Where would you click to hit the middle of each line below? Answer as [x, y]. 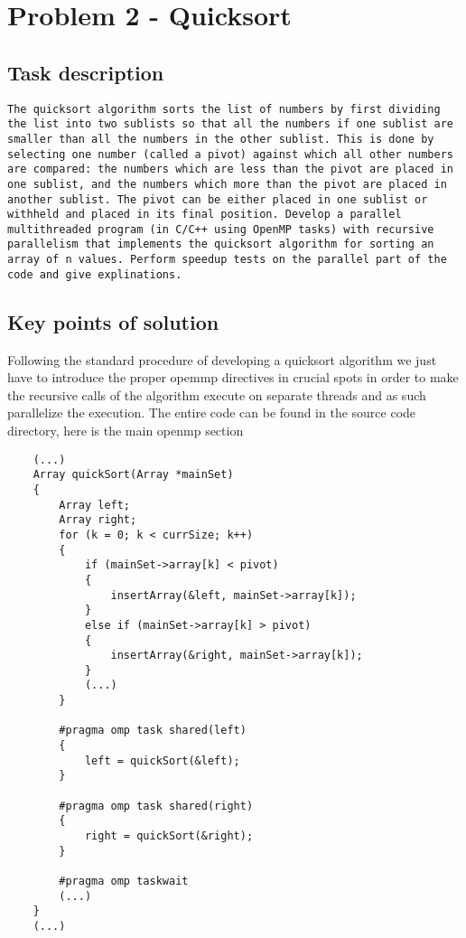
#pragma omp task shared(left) [153, 731]
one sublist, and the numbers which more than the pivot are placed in [227, 184]
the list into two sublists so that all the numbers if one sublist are [230, 124]
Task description [86, 72]
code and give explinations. [95, 274]
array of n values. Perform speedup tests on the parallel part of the [227, 260]
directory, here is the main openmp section [126, 431]
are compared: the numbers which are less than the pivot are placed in [230, 169]
